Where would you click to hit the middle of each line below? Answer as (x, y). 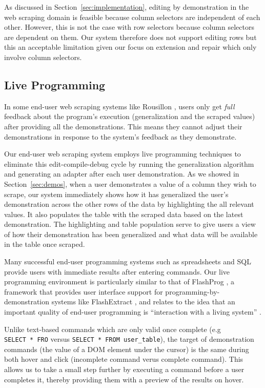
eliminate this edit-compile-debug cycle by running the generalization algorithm (129, 163)
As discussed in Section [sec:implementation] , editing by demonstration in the (127, 7)
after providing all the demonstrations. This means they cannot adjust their (123, 126)
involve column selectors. (43, 57)
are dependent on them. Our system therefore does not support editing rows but (130, 37)
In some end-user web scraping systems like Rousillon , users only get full (119, 106)
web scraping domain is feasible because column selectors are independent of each (132, 17)
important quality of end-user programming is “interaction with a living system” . (133, 312)
